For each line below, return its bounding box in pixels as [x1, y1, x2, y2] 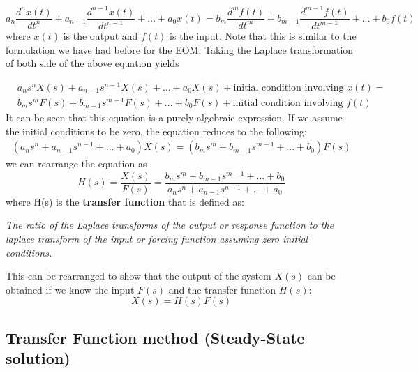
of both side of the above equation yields [6, 56, 179, 70]
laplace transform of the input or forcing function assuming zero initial [6, 231, 308, 246]
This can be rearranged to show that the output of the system [6, 268, 271, 283]
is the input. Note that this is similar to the [170, 28, 357, 43]
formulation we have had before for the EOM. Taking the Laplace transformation [6, 42, 354, 56]
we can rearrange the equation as [6, 156, 147, 171]
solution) [6, 347, 70, 369]
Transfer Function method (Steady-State [6, 326, 305, 348]
